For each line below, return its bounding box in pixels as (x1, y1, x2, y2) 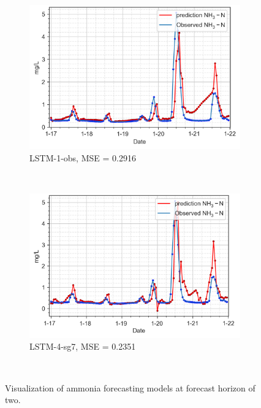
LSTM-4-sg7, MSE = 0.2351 (29, 340, 136, 353)
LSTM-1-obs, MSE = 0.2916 (29, 152, 136, 164)
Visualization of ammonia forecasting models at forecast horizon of (5, 381, 255, 394)
